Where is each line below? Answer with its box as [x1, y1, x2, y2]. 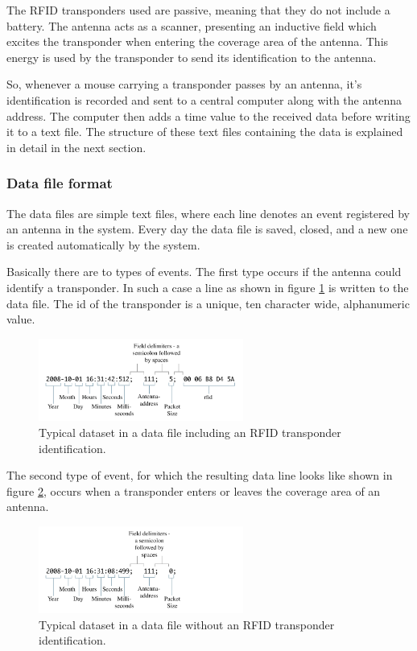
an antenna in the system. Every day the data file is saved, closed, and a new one [6, 220, 408, 237]
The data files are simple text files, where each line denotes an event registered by [6, 204, 410, 221]
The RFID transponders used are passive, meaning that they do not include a [6, 2, 390, 18]
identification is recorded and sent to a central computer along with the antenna [6, 91, 403, 108]
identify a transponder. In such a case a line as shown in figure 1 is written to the [6, 278, 409, 295]
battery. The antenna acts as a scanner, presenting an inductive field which [6, 17, 377, 34]
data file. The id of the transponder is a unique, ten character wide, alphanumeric [6, 295, 410, 311]
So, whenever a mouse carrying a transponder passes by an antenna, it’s [6, 76, 362, 93]
